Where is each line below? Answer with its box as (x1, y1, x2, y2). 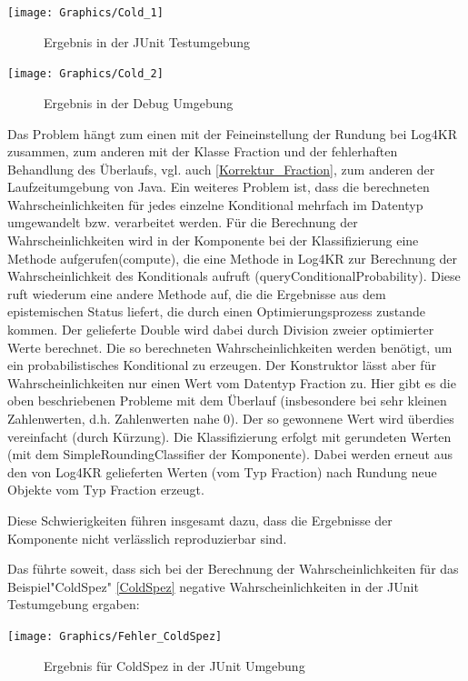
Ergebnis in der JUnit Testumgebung (44, 32, 250, 51)
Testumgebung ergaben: (7, 595, 140, 614)
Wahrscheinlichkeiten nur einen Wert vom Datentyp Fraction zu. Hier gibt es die (7, 373, 456, 392)
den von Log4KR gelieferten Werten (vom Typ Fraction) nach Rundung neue (7, 462, 437, 481)
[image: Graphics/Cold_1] (7, 6, 164, 19)
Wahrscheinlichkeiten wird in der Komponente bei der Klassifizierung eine (7, 231, 419, 250)
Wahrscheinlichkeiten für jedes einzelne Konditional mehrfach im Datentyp (7, 195, 423, 214)
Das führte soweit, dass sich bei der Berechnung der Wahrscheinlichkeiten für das (7, 559, 459, 578)
